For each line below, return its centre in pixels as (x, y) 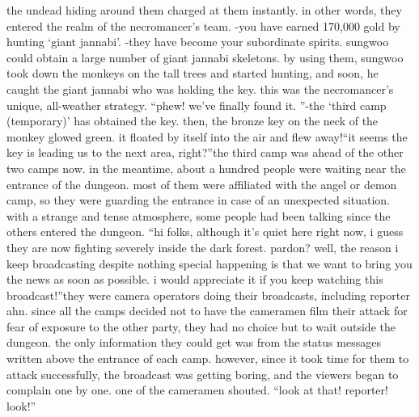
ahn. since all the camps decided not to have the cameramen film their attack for (207, 311)
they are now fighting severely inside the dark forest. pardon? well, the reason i (203, 247)
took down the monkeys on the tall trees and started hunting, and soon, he (193, 73)
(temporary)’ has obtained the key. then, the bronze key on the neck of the (193, 121)
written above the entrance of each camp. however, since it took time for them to (208, 358)
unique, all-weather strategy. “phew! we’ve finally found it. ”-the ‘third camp (197, 105)
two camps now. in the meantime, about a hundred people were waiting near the (206, 168)
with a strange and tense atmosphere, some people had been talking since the (199, 215)
